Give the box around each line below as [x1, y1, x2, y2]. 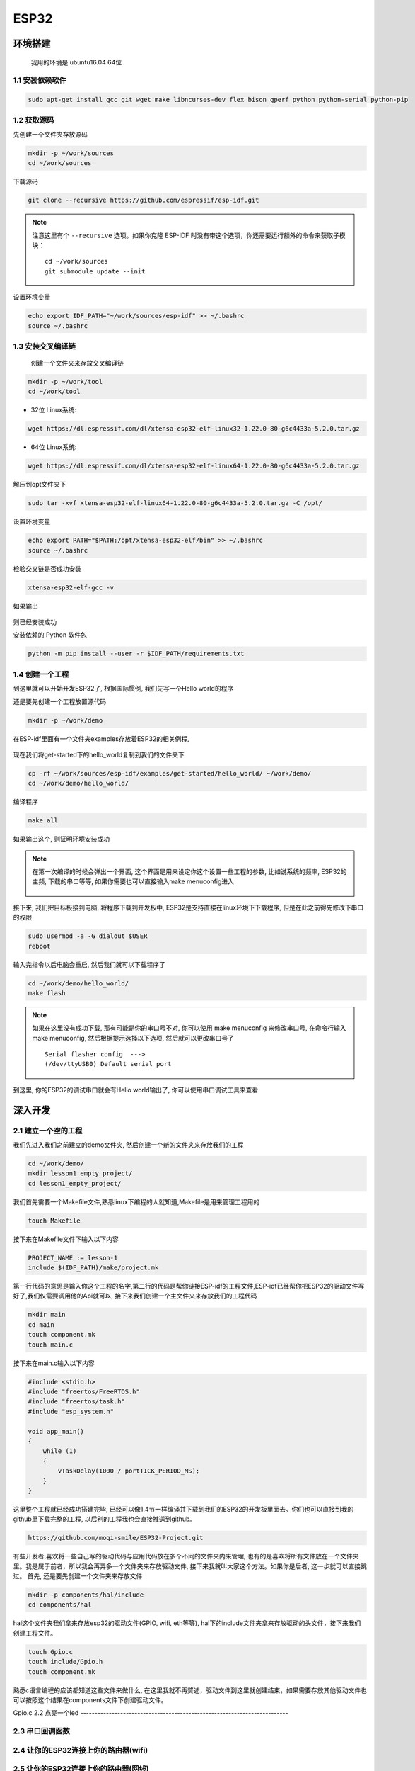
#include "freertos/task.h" [28, 1398, 125, 1405]
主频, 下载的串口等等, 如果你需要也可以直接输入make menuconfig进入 [32, 877, 235, 885]
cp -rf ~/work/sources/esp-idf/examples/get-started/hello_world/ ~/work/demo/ [28, 769, 312, 777]
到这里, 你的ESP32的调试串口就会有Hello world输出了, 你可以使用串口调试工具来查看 [13, 1085, 259, 1094]
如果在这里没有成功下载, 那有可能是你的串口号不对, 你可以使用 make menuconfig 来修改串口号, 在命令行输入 [32, 1024, 346, 1032]
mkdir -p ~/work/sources [28, 149, 115, 157]
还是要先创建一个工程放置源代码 [13, 697, 106, 706]
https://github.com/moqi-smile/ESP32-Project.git [28, 1534, 204, 1542]
